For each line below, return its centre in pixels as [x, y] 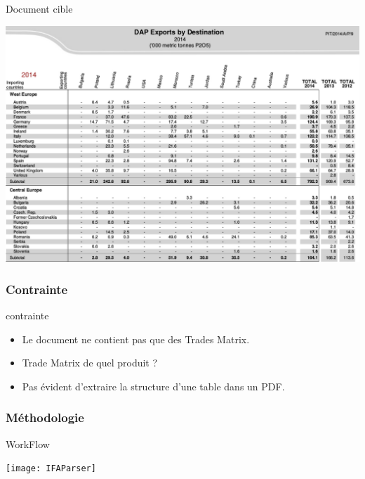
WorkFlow [28, 443]
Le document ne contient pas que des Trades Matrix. [136, 339]
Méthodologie [45, 417]
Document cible [39, 8]
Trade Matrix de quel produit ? [90, 363]
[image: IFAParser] [51, 469]
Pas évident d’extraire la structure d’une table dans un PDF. [153, 386]
